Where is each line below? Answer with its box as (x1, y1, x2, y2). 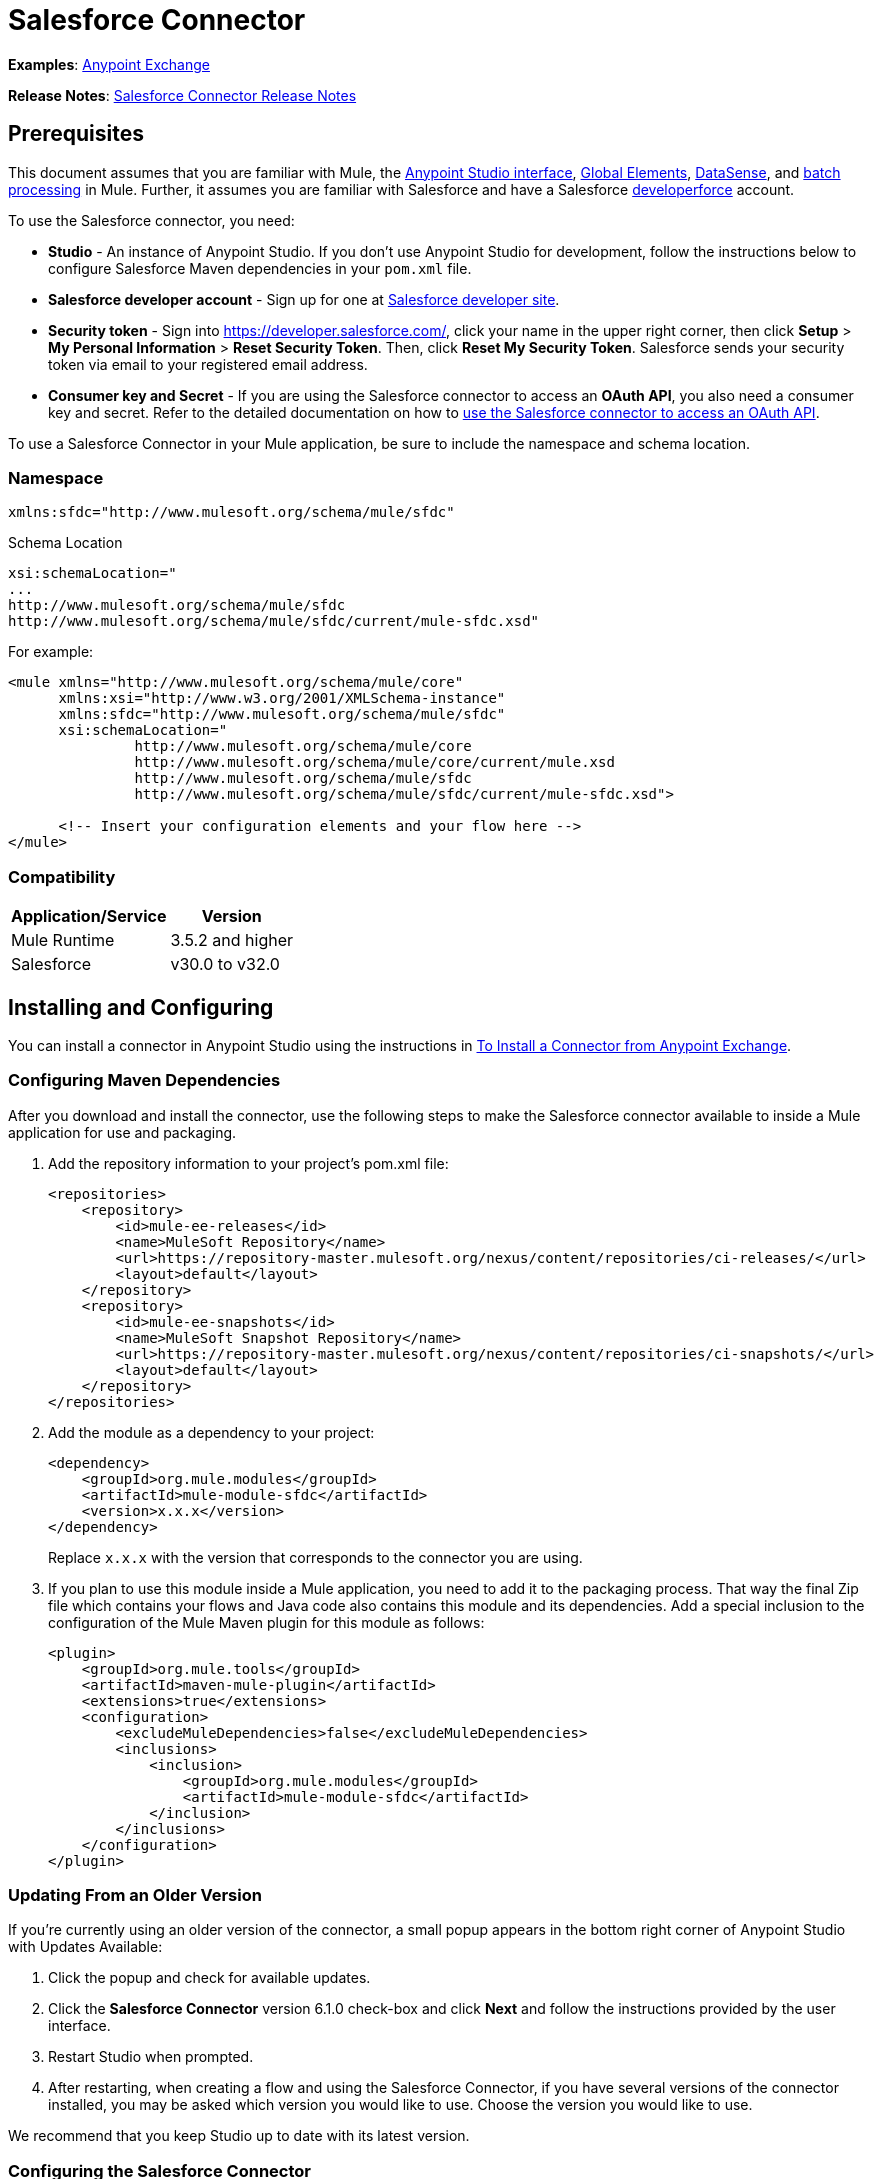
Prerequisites (8, 121, 144, 147)
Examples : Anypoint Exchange (8, 55, 210, 73)
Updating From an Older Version (8, 1885, 262, 1906)
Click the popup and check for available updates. (48, 1969, 371, 1987)
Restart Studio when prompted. (48, 2048, 254, 2066)
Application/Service (11, 906, 167, 927)
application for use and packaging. (8, 1123, 237, 1141)
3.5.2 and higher (170, 930, 294, 951)
